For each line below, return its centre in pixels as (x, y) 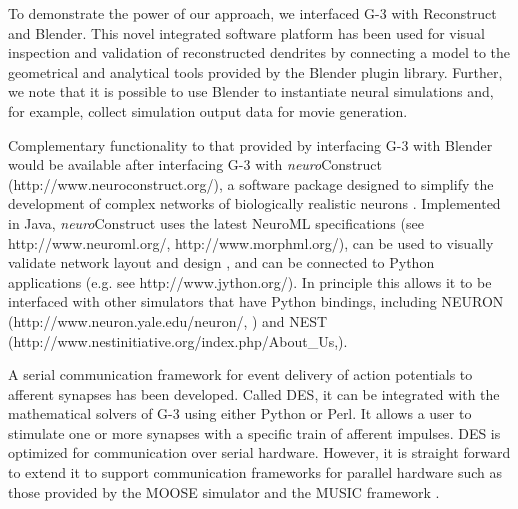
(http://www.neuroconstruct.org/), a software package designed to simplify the (251, 183)
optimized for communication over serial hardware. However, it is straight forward (259, 452)
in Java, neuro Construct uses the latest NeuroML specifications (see (216, 222)
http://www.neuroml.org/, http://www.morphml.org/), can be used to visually (251, 242)
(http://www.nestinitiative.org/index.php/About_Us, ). (178, 340)
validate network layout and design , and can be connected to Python (221, 262)
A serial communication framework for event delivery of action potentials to (240, 374)
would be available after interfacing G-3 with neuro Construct (195, 164)
